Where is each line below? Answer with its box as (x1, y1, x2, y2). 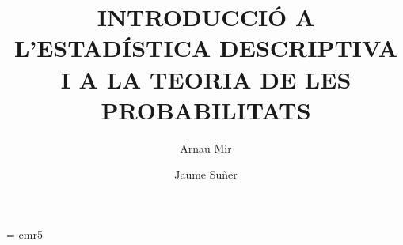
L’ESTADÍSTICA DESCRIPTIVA (13, 32, 398, 64)
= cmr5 (6, 225, 43, 242)
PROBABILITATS (101, 93, 311, 126)
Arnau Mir (180, 139, 232, 156)
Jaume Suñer (174, 166, 238, 183)
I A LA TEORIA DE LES (60, 62, 352, 95)
